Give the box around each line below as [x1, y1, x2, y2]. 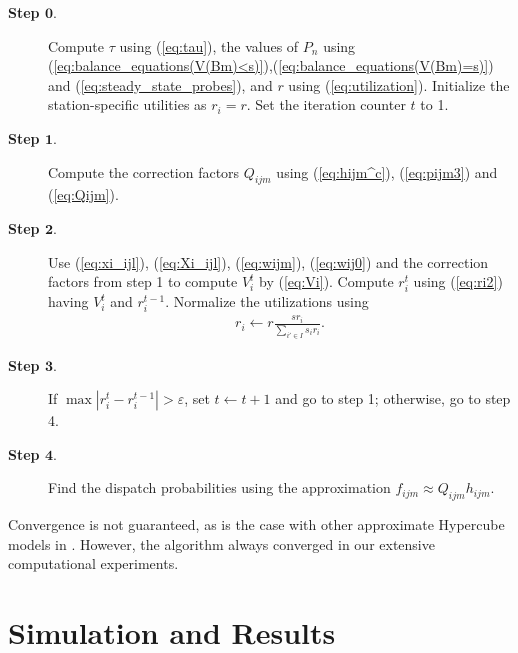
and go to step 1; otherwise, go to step [275, 388, 511, 409]
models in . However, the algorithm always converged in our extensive [8, 533, 435, 554]
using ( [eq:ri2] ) [413, 271, 503, 292]
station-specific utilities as [48, 94, 207, 115]
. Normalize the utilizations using [165, 291, 369, 312]
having [48, 291, 89, 312]
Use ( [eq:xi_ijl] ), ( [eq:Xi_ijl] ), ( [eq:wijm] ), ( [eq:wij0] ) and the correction [48, 251, 489, 272]
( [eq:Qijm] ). [48, 184, 119, 205]
